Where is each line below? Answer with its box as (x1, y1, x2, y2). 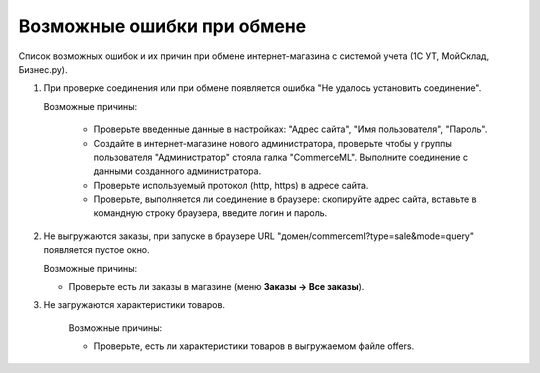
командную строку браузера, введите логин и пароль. (93, 207, 328, 219)
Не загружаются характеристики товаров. (43, 299, 225, 311)
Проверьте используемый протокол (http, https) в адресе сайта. (93, 179, 369, 191)
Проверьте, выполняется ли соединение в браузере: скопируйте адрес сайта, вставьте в (93, 193, 477, 205)
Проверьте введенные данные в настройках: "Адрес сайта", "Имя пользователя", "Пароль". (93, 123, 488, 135)
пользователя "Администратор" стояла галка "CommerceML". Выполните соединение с (93, 151, 469, 163)
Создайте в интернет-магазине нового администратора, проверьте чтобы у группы (93, 137, 452, 149)
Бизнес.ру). (18, 63, 68, 75)
